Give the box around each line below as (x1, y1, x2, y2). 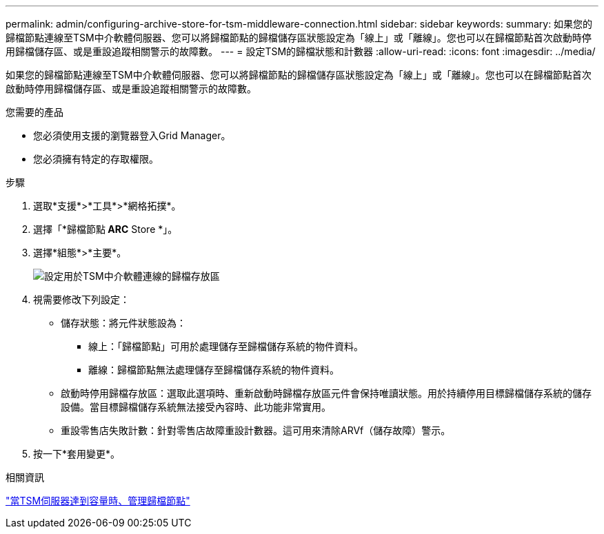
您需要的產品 (6, 106, 63, 118)
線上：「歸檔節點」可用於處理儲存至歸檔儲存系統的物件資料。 (88, 340, 363, 352)
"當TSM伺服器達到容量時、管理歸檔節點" (6, 495, 190, 506)
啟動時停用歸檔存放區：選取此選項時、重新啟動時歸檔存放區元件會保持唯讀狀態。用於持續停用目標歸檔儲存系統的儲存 (61, 387, 592, 399)
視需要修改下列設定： (33, 294, 130, 305)
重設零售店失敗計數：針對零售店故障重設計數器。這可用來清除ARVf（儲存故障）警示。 (61, 424, 451, 436)
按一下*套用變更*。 (33, 448, 121, 460)
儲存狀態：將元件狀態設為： (61, 317, 186, 329)
